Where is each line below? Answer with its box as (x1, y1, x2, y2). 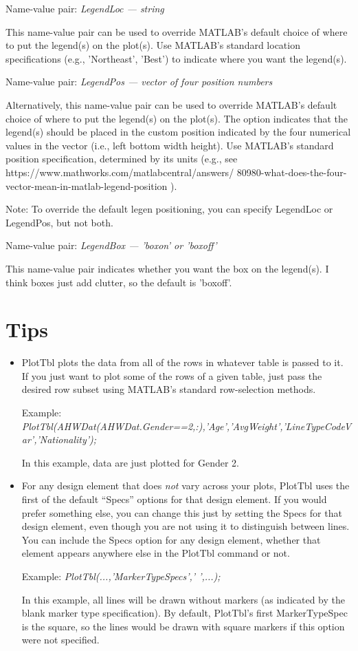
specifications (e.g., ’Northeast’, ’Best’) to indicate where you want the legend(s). (5, 51, 347, 65)
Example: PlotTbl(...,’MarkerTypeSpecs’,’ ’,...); (21, 568, 221, 583)
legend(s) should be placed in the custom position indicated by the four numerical (5, 125, 351, 139)
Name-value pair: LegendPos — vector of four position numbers (5, 74, 273, 89)
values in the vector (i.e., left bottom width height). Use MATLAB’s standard (5, 138, 334, 152)
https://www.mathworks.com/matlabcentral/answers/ (5, 164, 234, 179)
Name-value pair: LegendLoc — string (5, 1, 164, 15)
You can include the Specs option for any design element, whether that (21, 532, 321, 546)
